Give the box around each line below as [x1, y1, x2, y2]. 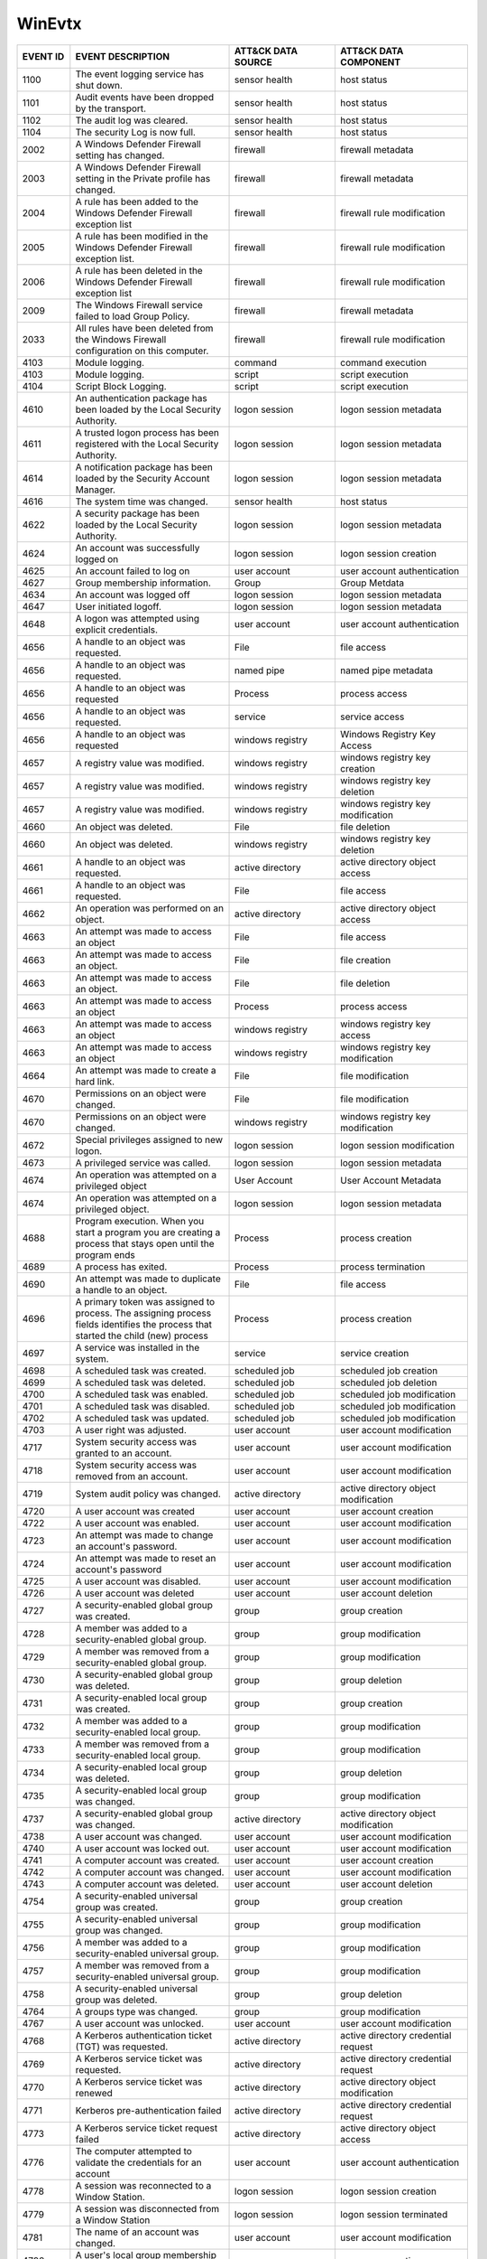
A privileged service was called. [75, 1157, 211, 1169]
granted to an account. [75, 1447, 172, 1459]
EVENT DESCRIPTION [75, 50, 170, 62]
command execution [339, 356, 427, 369]
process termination [339, 1261, 426, 1273]
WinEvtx [16, 14, 82, 33]
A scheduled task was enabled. [75, 1388, 208, 1401]
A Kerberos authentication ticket [75, 2029, 212, 2041]
